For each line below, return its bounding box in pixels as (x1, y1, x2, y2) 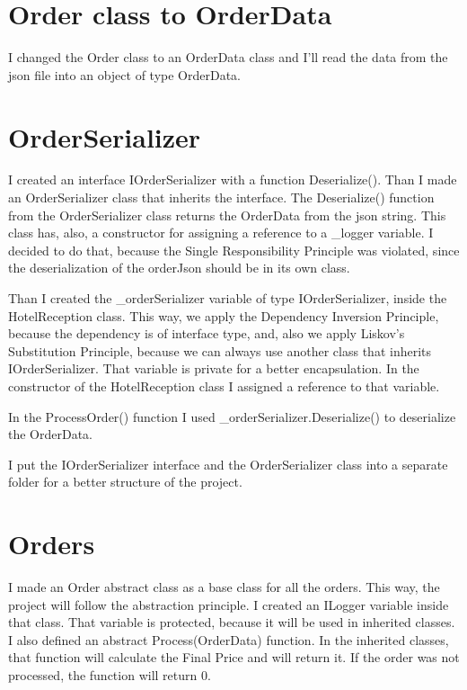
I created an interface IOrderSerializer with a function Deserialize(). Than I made (8, 170, 457, 189)
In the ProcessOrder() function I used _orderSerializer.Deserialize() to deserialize (8, 407, 456, 426)
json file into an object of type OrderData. (8, 65, 241, 84)
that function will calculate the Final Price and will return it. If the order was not (8, 648, 460, 667)
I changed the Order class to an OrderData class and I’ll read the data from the (8, 48, 448, 67)
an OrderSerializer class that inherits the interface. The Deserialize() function (8, 188, 435, 207)
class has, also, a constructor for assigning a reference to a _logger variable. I (8, 223, 434, 242)
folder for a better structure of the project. (8, 472, 242, 491)
